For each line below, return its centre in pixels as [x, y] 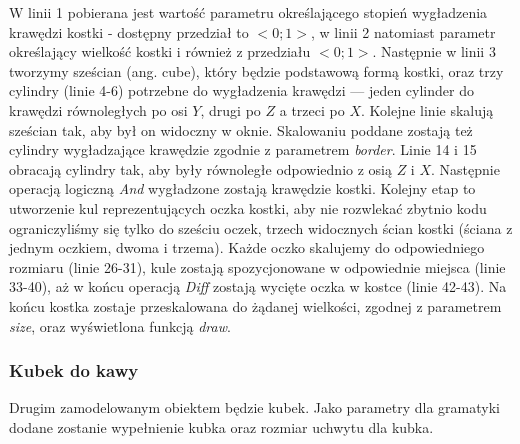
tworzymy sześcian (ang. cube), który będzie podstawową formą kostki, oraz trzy [256, 70]
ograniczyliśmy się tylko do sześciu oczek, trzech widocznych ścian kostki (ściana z [261, 227]
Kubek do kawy [74, 370]
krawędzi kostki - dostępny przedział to [129, 31]
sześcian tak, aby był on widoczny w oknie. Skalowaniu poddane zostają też [241, 129]
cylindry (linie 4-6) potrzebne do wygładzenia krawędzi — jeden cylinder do [241, 90]
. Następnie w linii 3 [434, 51]
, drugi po [230, 109]
